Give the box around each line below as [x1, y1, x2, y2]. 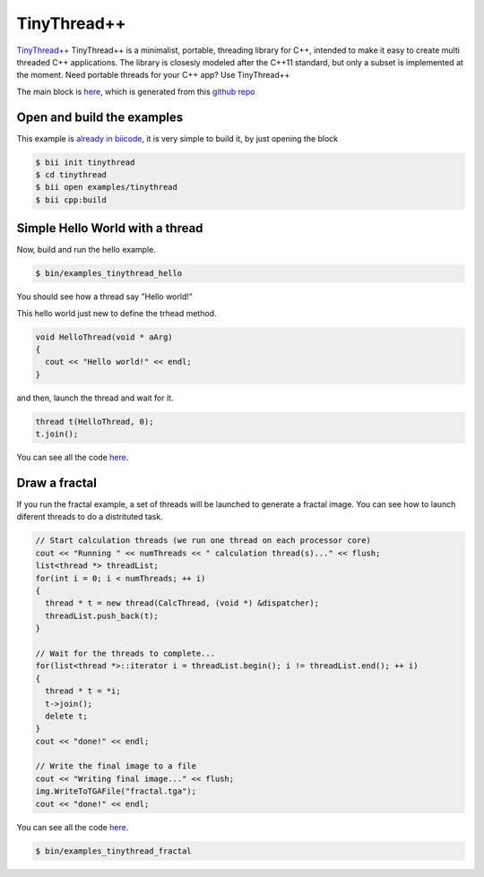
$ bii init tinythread [35, 157, 135, 168]
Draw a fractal [16, 475, 98, 490]
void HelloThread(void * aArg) [35, 331, 174, 342]
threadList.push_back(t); [45, 610, 159, 621]
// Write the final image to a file [35, 761, 197, 771]
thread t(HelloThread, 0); [35, 417, 154, 426]
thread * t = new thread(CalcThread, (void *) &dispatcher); [45, 598, 320, 608]
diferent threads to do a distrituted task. [16, 512, 163, 522]
